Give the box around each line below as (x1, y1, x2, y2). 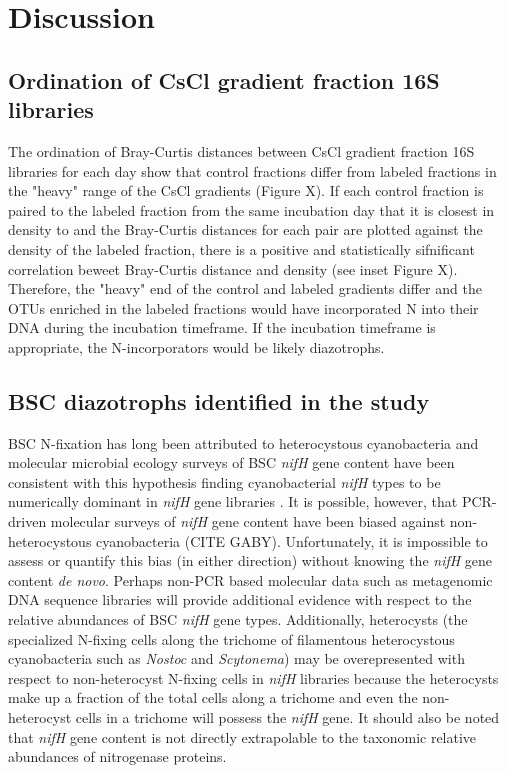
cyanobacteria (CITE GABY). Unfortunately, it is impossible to (96, 530, 488, 551)
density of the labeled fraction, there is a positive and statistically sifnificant (8, 238, 475, 259)
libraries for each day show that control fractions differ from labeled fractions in (8, 160, 497, 181)
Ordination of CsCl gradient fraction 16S (8, 64, 440, 95)
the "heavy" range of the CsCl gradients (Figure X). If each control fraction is (8, 180, 484, 201)
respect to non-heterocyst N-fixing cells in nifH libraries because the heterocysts (8, 667, 499, 688)
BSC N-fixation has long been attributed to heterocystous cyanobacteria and (8, 432, 479, 453)
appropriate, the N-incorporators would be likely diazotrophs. (8, 336, 385, 357)
